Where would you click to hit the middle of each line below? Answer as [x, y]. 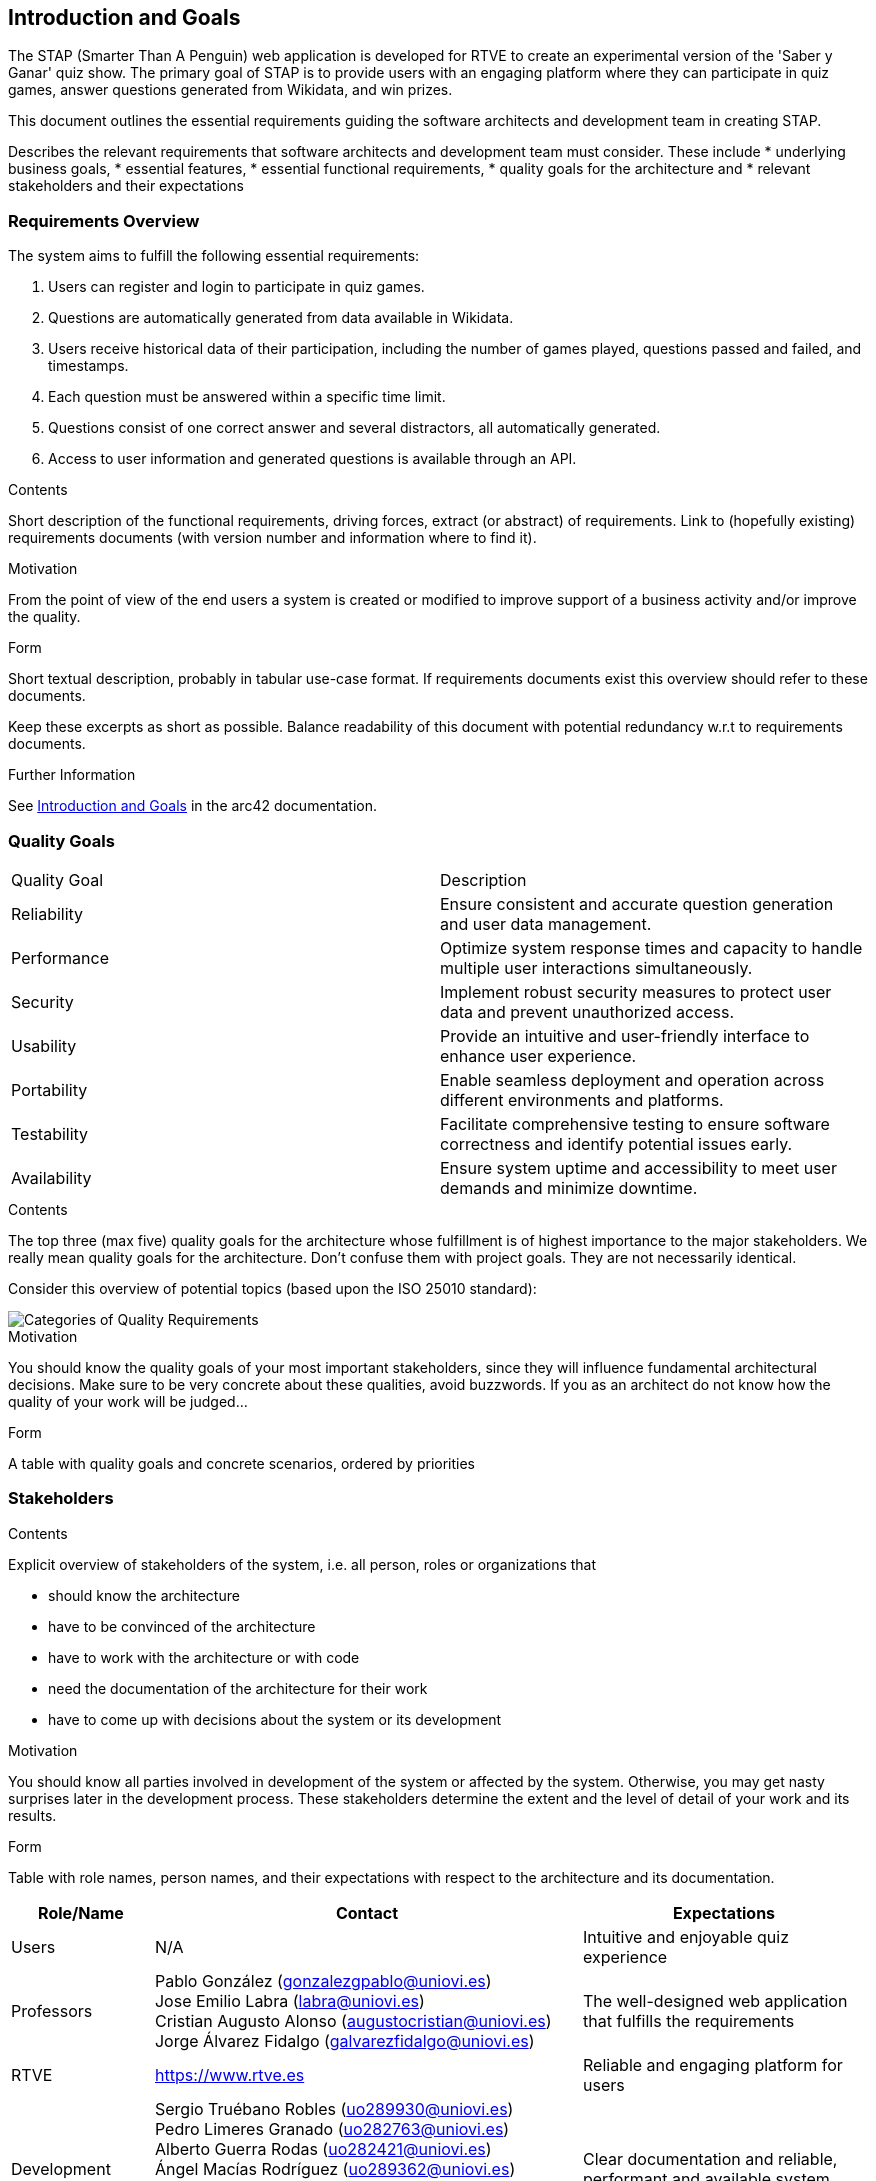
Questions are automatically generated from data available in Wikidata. [281, 318]
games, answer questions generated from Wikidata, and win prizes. [230, 90]
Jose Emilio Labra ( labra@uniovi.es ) [289, 2000]
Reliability [47, 913]
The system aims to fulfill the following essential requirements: [214, 256]
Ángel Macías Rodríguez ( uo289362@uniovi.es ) [335, 2168]
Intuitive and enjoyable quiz [685, 1936]
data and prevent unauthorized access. [587, 1011]
